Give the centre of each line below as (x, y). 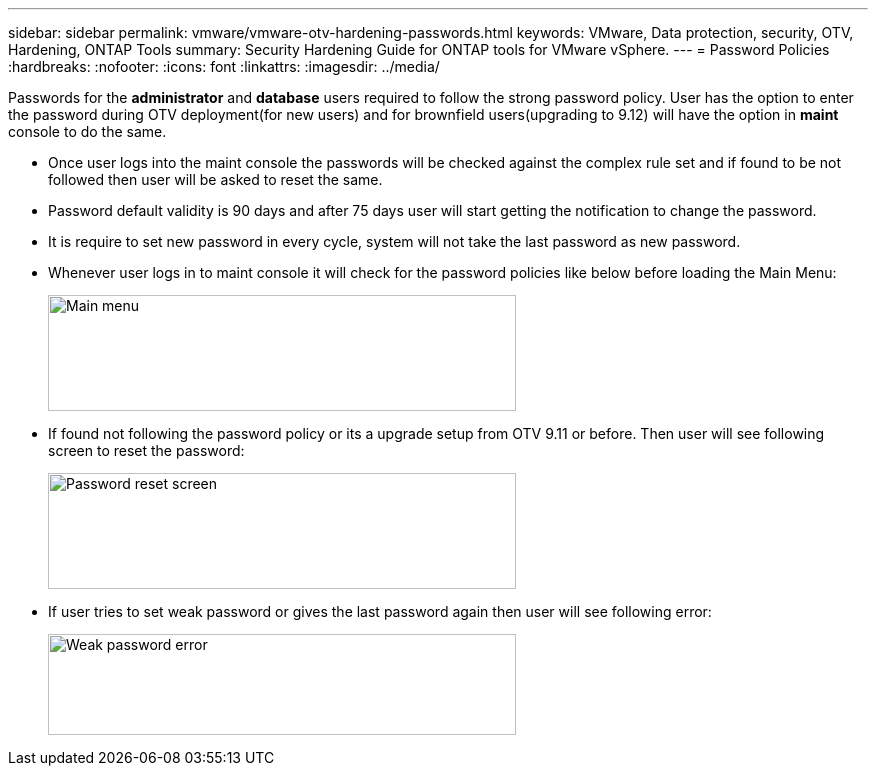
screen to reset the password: (146, 450)
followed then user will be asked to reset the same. (215, 179)
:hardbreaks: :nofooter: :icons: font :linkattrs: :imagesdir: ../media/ (224, 66)
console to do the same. (87, 131)
